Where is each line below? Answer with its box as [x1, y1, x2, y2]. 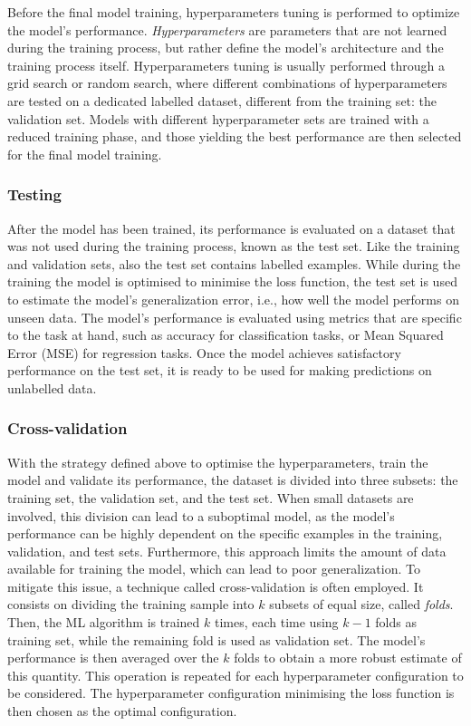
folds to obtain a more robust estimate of [234, 648, 462, 667]
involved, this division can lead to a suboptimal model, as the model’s [7, 506, 395, 525]
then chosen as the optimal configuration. [7, 702, 237, 721]
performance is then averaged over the [7, 648, 219, 667]
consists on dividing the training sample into [7, 595, 255, 614]
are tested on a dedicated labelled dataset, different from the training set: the [7, 91, 437, 110]
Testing [7, 183, 62, 206]
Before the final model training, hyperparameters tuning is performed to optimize [7, 3, 460, 21]
